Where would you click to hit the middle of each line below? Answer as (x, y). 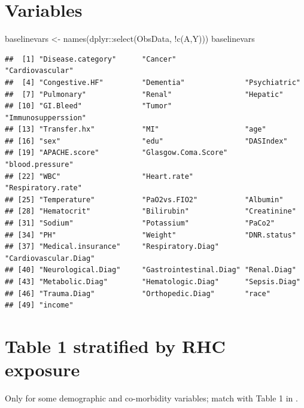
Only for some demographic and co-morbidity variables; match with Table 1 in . (151, 398)
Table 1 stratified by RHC (115, 345)
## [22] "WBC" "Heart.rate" (99, 176)
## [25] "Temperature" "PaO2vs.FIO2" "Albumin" (144, 200)
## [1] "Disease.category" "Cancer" (91, 59)
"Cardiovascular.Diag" (50, 258)
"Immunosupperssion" (46, 118)
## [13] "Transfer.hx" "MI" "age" (136, 130)
